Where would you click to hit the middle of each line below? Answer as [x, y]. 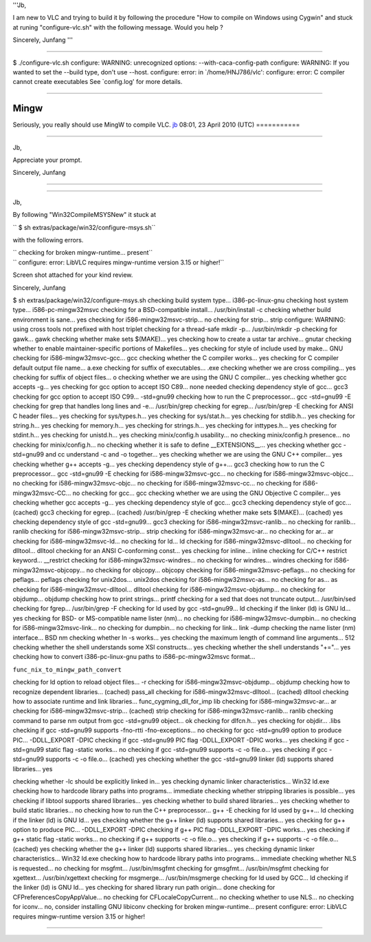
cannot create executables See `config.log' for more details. [98, 82]
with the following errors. [48, 240]
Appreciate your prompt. [47, 160]
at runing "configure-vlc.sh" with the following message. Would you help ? [118, 27]
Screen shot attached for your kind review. [73, 275]
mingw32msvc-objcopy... [49, 570]
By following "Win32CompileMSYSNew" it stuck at [84, 215]
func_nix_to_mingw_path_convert [67, 669]
